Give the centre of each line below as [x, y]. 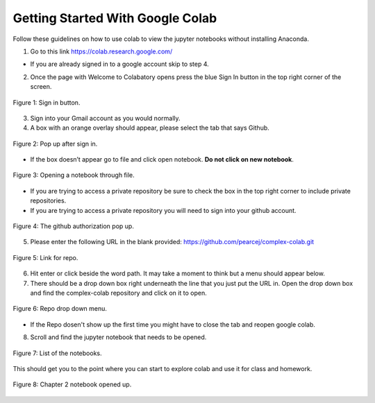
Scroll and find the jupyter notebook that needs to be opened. [118, 337]
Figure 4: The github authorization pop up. [74, 226]
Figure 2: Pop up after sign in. [55, 144]
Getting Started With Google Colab [115, 18]
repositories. [48, 200]
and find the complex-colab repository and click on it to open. [119, 293]
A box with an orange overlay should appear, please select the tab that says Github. [150, 128]
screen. [41, 87]
